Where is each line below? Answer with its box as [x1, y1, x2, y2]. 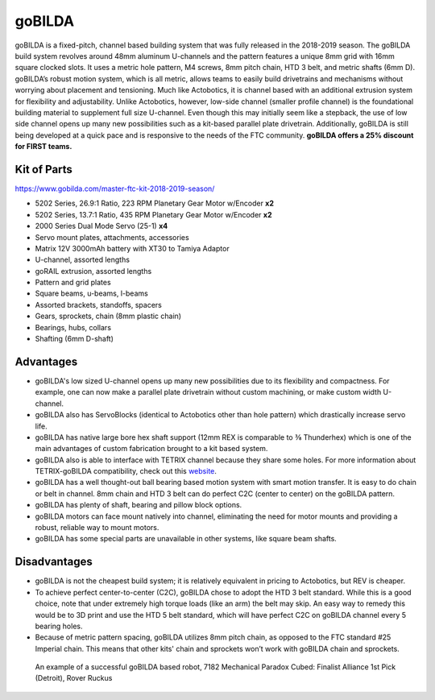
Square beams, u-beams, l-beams [35, 288, 148, 298]
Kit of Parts [14, 162, 72, 176]
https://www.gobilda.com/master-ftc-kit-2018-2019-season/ [14, 184, 215, 193]
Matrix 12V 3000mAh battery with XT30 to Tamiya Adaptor [35, 243, 230, 253]
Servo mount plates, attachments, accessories [35, 232, 189, 242]
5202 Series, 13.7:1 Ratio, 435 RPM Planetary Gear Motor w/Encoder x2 [35, 209, 273, 219]
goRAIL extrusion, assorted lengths [35, 266, 152, 275]
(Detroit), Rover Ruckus [35, 673, 113, 683]
